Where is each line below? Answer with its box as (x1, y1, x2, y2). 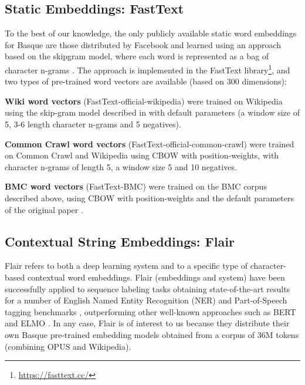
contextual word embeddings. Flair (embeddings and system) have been (27, 271, 285, 283)
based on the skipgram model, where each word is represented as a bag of (5, 50, 269, 62)
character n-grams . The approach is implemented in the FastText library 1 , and (5, 62, 290, 76)
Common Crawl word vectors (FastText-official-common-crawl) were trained (5, 137, 294, 150)
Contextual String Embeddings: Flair (5, 232, 235, 250)
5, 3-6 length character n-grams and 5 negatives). (5, 118, 181, 130)
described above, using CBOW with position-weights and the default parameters (5, 191, 294, 204)
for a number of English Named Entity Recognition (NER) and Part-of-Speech (5, 294, 287, 306)
